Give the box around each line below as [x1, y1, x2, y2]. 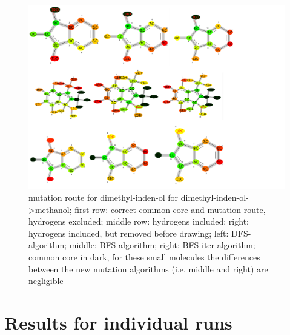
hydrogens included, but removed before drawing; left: [28, 226, 229, 239]
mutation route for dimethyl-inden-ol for [28, 191, 179, 204]
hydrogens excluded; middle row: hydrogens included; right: [28, 215, 249, 228]
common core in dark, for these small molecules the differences [28, 251, 260, 263]
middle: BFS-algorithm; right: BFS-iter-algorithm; [69, 239, 255, 251]
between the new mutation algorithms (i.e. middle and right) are [28, 262, 268, 275]
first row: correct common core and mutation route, [74, 203, 266, 215]
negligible [28, 274, 64, 287]
